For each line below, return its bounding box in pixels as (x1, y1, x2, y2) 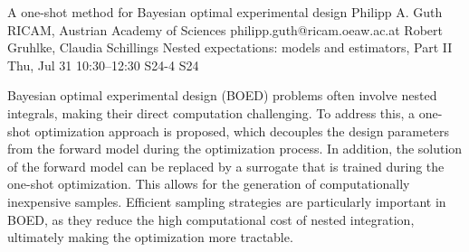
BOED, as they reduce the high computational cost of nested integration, (7, 210, 415, 229)
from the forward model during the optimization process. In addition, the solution (7, 139, 463, 158)
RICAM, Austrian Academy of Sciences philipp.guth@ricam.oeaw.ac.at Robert (7, 20, 443, 39)
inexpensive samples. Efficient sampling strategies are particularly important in (7, 191, 446, 210)
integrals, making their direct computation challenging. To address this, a (7, 103, 416, 122)
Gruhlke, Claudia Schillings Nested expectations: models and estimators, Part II (7, 38, 453, 57)
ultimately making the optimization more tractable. (7, 228, 293, 247)
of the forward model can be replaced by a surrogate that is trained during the (7, 156, 445, 175)
